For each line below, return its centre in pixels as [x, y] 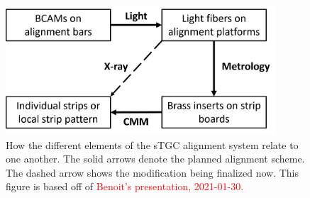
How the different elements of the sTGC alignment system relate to [152, 144]
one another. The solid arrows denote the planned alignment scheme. [155, 159]
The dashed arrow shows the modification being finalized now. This [152, 172]
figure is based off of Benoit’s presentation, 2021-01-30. [125, 186]
